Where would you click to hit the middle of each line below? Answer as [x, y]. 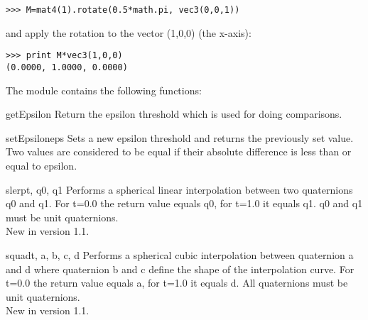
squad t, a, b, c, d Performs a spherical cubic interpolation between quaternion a [180, 254]
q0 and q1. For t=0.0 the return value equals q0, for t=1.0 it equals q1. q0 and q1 [184, 203]
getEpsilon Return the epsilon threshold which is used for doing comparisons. [174, 114]
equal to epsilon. [42, 165]
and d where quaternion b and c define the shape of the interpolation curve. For [180, 269]
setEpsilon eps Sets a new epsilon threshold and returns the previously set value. [180, 137]
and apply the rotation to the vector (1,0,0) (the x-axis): [129, 32]
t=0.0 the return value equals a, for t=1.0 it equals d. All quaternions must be [177, 283]
